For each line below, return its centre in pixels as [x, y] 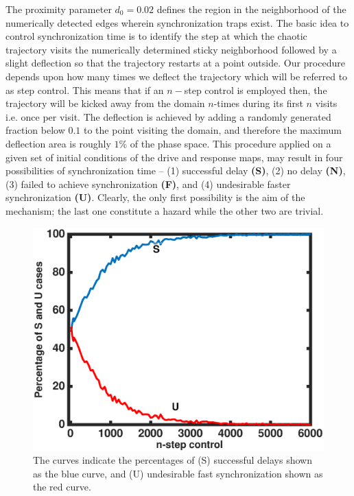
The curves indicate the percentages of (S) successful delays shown [173, 460]
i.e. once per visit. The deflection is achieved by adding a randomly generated [168, 116]
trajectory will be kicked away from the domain [105, 103]
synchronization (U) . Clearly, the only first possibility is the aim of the [155, 197]
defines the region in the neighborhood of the [251, 9]
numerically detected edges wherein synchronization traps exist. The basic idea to [177, 22]
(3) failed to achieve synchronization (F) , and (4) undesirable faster [148, 184]
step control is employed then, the [256, 90]
